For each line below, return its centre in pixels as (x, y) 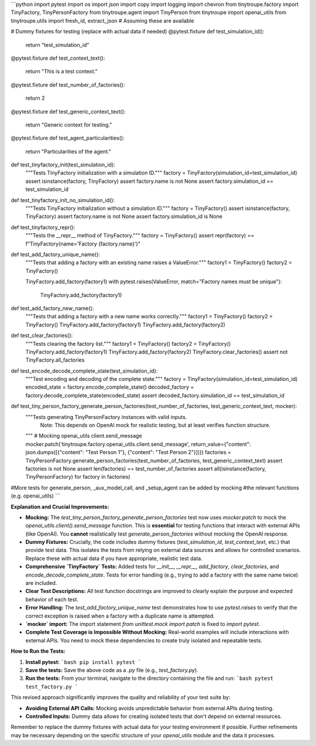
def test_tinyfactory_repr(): (43, 227)
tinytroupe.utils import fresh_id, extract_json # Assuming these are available (102, 21)
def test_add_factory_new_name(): (52, 308)
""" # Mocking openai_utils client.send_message (84, 436)
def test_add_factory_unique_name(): (56, 254)
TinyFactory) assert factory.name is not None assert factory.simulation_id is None (124, 216)
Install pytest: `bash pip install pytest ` (83, 662)
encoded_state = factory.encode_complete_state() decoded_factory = (110, 387)
